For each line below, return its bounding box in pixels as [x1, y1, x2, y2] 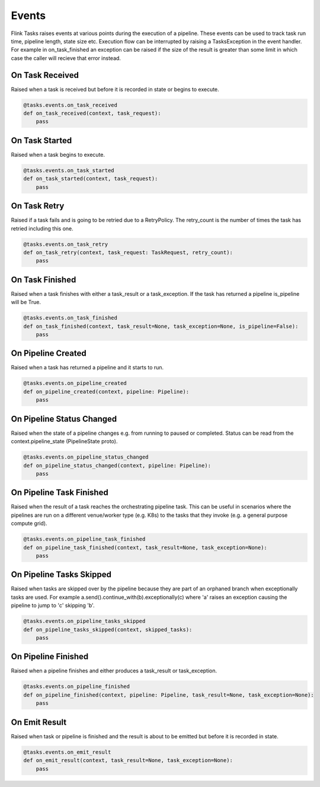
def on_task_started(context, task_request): [23, 175, 158, 182]
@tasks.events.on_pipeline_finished [23, 683, 130, 690]
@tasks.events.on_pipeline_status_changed [23, 454, 149, 460]
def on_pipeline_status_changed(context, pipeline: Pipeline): [23, 462, 212, 469]
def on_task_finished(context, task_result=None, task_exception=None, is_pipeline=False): [23, 323, 299, 330]
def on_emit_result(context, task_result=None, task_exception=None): [23, 757, 233, 764]
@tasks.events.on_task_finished [23, 315, 118, 321]
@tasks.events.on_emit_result [23, 748, 111, 756]
